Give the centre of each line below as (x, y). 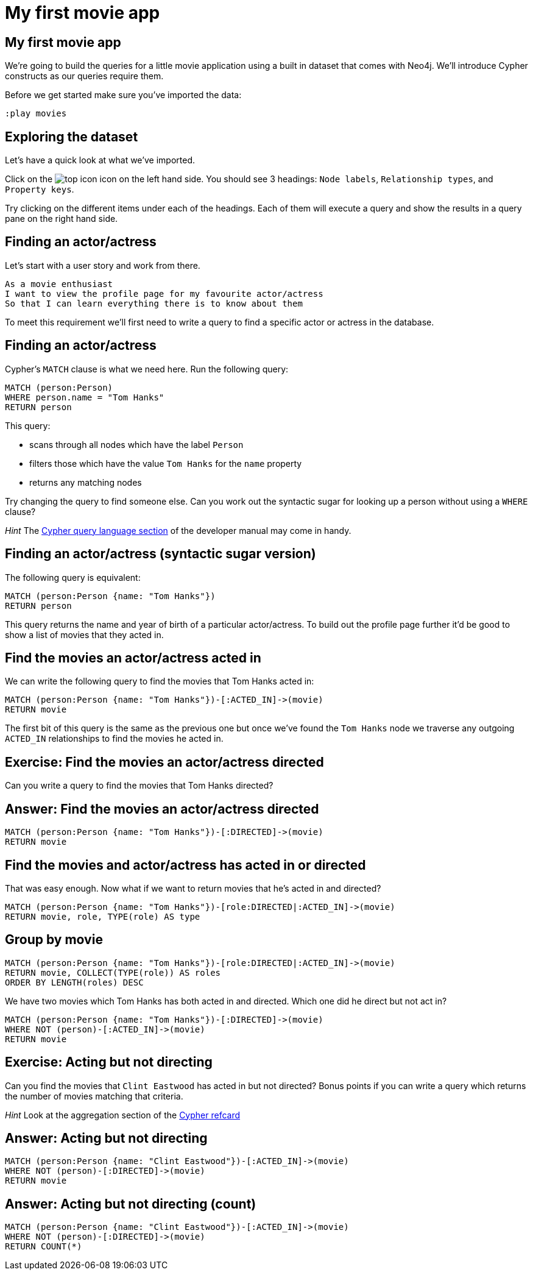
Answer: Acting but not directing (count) (131, 1204)
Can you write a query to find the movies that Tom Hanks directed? (139, 786)
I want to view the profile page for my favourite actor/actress (164, 293)
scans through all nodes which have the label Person (136, 444)
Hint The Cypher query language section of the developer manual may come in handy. (178, 530)
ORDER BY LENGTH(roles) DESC (74, 982)
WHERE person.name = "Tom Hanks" (85, 397)
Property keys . (40, 190)
